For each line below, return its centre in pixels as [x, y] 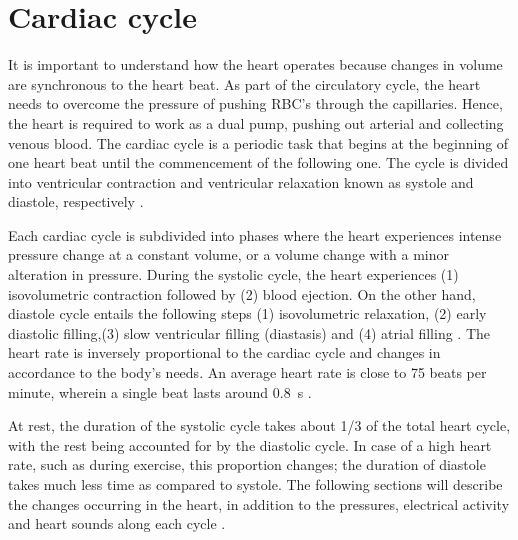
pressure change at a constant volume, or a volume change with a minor [228, 254]
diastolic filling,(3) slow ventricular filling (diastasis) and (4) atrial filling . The [249, 332]
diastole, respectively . [76, 201]
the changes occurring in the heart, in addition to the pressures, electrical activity [259, 503]
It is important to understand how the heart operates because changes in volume [255, 64]
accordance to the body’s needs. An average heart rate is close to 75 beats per [247, 372]
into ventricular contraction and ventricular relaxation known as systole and [241, 181]
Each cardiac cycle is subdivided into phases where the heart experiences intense [255, 234]
